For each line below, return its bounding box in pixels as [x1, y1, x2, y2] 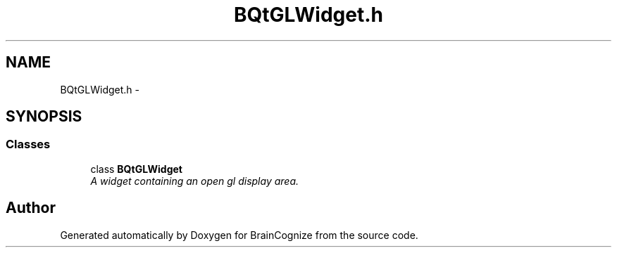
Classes [6, 137, 51, 152]
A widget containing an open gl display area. [90, 174, 299, 187]
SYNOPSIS [6, 108, 82, 126]
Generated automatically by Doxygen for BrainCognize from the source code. [60, 228, 418, 241]
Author [6, 199, 56, 217]
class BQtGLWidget [90, 162, 182, 175]
